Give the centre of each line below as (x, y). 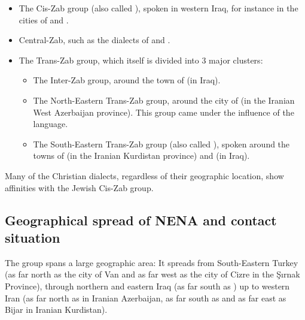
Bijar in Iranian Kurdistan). (56, 310)
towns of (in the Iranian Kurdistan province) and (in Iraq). (141, 156)
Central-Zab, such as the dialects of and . (94, 40)
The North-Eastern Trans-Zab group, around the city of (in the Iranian (164, 100)
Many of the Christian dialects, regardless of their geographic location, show (144, 175)
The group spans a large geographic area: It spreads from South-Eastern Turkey (152, 262)
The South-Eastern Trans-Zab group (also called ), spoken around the (161, 144)
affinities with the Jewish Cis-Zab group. (79, 187)
